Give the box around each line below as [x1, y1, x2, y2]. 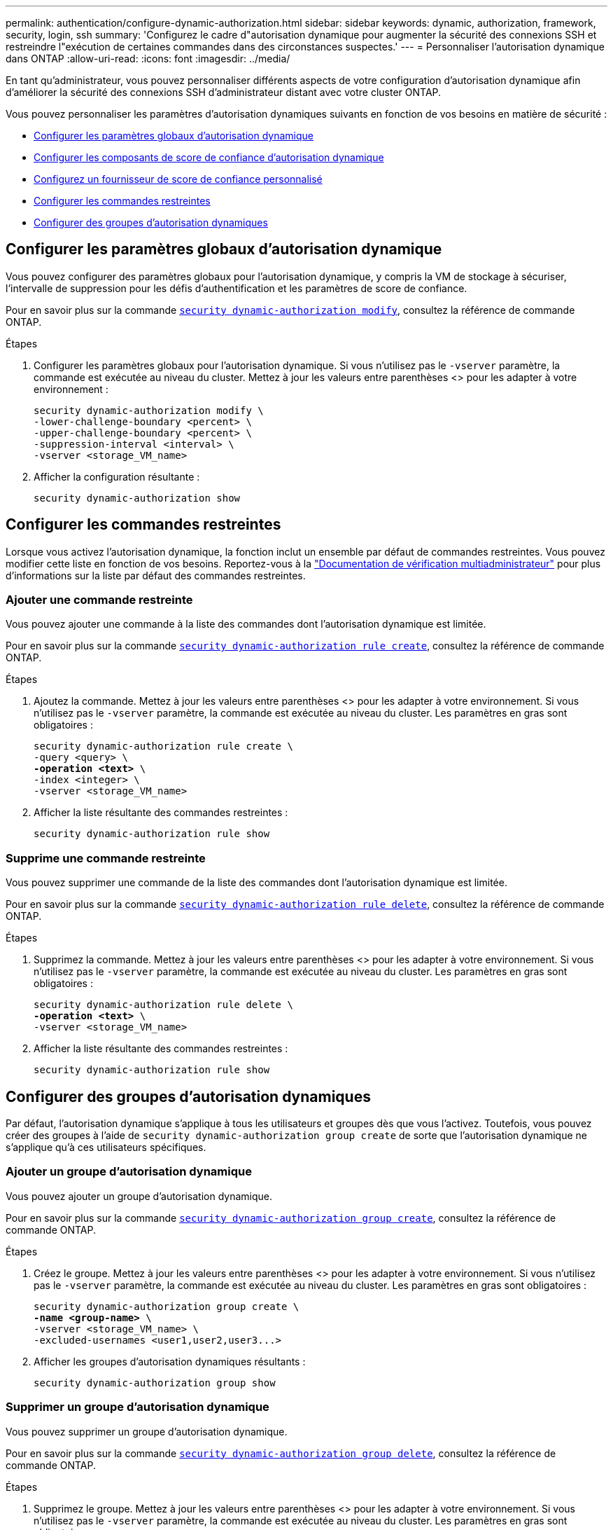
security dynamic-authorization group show [34, 1377, 276, 1388]
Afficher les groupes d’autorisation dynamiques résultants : [34, 1355, 306, 1367]
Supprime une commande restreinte [6, 850, 206, 865]
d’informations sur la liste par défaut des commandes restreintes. [6, 569, 306, 581]
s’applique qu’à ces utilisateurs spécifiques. [6, 1141, 206, 1154]
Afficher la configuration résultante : [34, 470, 200, 483]
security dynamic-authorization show [34, 492, 241, 504]
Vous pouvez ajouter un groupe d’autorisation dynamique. [6, 1190, 272, 1202]
